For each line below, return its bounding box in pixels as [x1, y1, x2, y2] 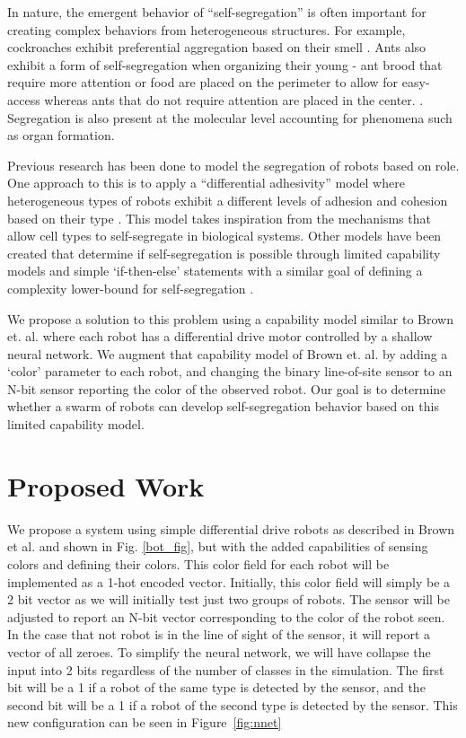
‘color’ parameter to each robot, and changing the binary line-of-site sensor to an [7, 362, 453, 381]
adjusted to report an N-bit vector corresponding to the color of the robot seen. [7, 607, 445, 626]
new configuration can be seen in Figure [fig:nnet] [7, 713, 282, 732]
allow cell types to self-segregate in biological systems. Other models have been [7, 226, 442, 245]
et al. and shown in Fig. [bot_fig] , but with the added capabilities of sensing [7, 537, 428, 556]
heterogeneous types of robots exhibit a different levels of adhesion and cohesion [7, 190, 448, 209]
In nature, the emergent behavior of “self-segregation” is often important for [7, 3, 426, 21]
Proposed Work [7, 467, 205, 504]
